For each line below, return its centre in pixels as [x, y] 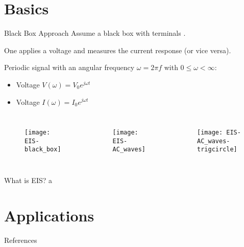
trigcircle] [217, 150]
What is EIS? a [28, 180]
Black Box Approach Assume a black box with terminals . [95, 33]
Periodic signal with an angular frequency [69, 67]
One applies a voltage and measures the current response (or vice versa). [118, 50]
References [21, 240]
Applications [49, 215]
